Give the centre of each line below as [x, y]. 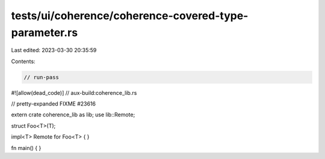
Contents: [23, 61]
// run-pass [42, 77]
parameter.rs [45, 32]
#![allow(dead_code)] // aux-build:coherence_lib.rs [74, 92]
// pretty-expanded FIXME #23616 [54, 104]
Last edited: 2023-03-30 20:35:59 [54, 50]
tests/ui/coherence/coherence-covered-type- [130, 16]
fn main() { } [26, 148]
